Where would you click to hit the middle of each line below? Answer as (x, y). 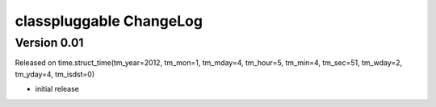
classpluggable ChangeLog (109, 21)
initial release (57, 89)
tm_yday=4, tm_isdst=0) (55, 74)
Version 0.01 (49, 43)
